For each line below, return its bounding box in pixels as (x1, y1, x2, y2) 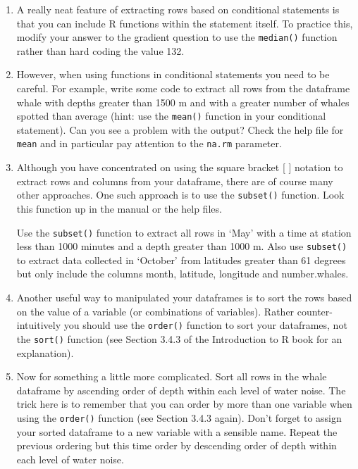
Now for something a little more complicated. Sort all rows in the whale (16, 369, 327, 384)
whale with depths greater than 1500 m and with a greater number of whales (16, 94, 350, 109)
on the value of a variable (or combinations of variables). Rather (16, 304, 295, 318)
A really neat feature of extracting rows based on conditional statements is (16, 2, 340, 16)
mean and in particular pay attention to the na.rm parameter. (16, 136, 282, 151)
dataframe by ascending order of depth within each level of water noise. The (16, 382, 346, 397)
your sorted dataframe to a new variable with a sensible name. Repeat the (16, 424, 338, 439)
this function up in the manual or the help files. (16, 201, 222, 215)
